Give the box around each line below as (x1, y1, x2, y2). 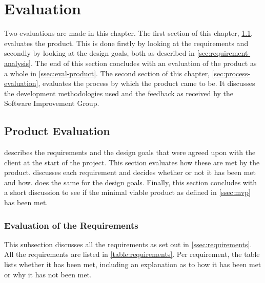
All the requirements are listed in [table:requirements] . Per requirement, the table (4, 249, 260, 259)
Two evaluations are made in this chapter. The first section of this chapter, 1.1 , (4, 28, 253, 38)
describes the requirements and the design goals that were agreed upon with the (4, 147, 256, 158)
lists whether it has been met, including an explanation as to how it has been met (4, 259, 261, 270)
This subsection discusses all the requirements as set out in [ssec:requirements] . (4, 238, 252, 249)
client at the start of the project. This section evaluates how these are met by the (4, 157, 260, 167)
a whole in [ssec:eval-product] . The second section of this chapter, (4, 68, 210, 78)
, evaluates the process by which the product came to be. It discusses (38, 78, 255, 89)
